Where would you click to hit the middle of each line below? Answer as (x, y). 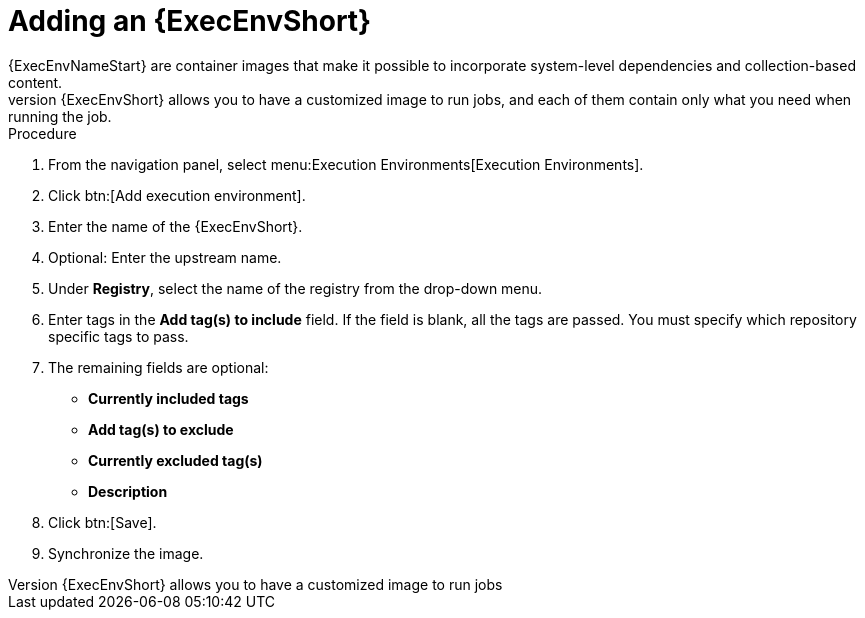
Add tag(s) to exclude (161, 429)
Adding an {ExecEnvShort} (190, 21)
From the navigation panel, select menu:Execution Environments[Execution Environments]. (346, 164)
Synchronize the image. (126, 553)
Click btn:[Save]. (102, 522)
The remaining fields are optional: (158, 367)
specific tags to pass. (118, 336)
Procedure (42, 133)
